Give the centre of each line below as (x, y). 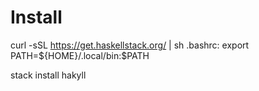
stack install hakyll (48, 75)
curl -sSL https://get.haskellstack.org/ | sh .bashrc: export (130, 45)
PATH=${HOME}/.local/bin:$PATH (80, 55)
